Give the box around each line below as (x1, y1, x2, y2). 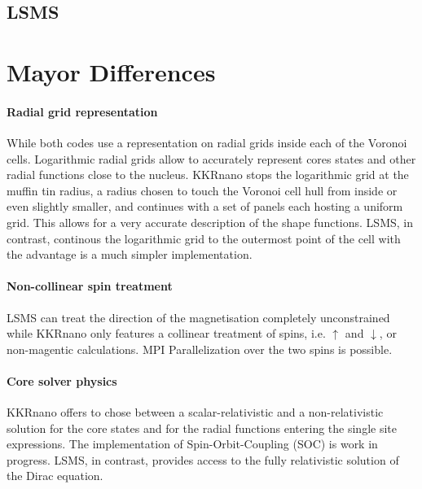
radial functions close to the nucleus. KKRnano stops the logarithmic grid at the (7, 166, 409, 183)
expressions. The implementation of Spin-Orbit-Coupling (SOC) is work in (7, 435, 378, 452)
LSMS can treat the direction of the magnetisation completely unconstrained (7, 308, 390, 325)
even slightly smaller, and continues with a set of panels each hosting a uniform (7, 198, 403, 215)
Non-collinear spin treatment (7, 277, 173, 295)
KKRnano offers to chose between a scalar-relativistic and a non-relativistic (7, 404, 384, 421)
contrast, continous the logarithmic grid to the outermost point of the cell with (7, 229, 401, 247)
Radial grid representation (7, 103, 158, 120)
